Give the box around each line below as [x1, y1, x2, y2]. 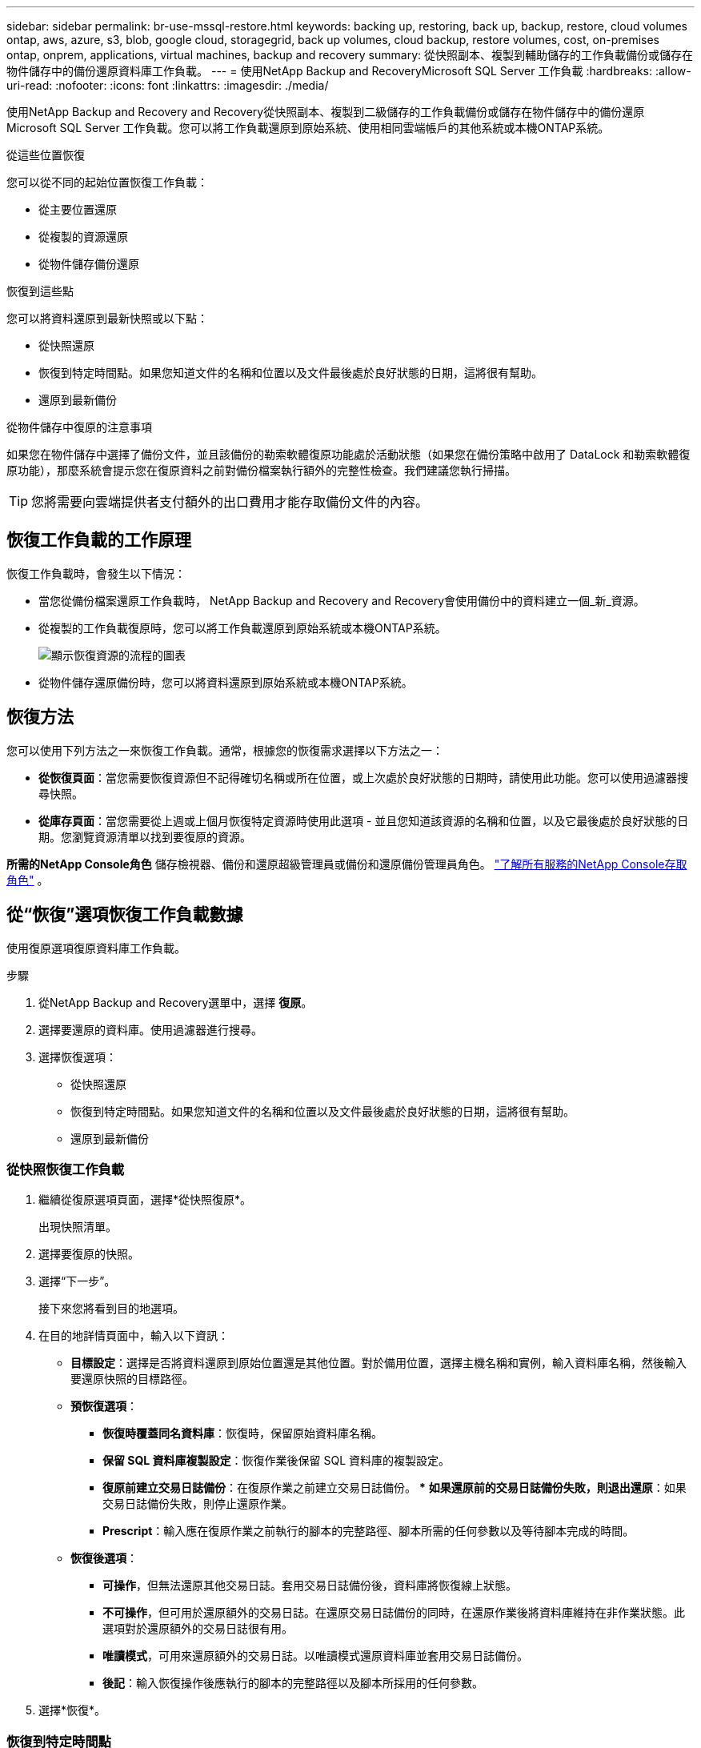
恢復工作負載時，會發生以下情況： [6, 566, 186, 580]
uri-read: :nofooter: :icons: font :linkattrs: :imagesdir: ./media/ [6, 78, 329, 92]
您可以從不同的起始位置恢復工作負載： [6, 175, 208, 189]
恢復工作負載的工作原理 [6, 530, 191, 551]
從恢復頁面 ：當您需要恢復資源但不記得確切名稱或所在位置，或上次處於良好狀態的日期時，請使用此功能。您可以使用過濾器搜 [38, 770, 688, 784]
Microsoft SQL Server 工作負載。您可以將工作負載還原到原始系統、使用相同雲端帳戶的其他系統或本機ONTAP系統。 [6, 121, 610, 134]
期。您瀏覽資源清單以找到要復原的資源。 [38, 829, 251, 844]
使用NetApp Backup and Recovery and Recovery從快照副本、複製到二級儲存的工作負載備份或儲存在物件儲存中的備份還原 [6, 105, 645, 118]
